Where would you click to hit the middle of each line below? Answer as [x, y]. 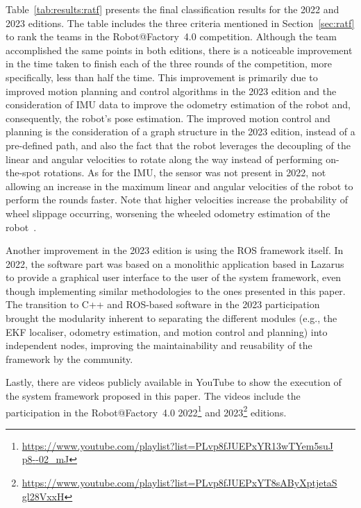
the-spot [23, 172]
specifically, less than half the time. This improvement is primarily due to [162, 77]
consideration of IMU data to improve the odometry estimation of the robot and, [178, 104]
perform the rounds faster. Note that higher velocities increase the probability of [177, 200]
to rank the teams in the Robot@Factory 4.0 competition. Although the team [171, 36]
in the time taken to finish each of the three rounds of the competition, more [169, 63]
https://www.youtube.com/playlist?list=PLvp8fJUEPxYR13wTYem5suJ [177, 445]
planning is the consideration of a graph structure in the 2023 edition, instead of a [180, 132]
